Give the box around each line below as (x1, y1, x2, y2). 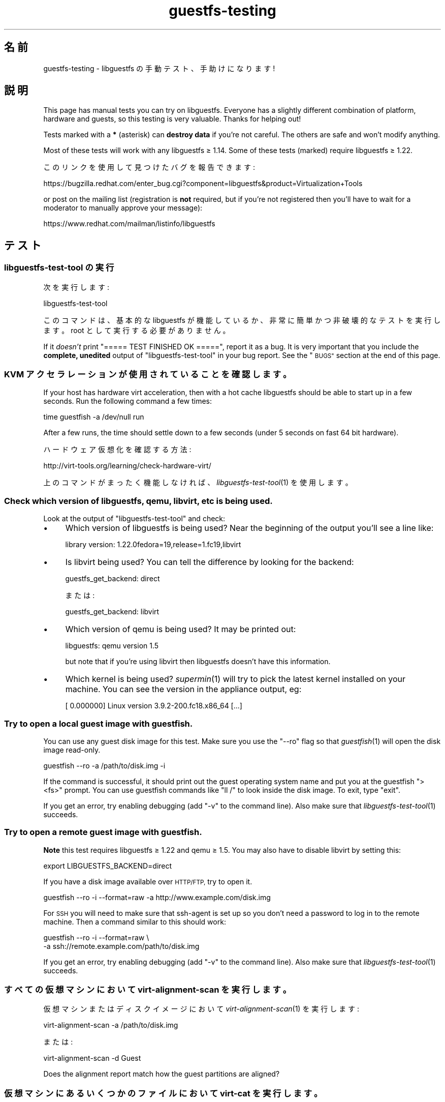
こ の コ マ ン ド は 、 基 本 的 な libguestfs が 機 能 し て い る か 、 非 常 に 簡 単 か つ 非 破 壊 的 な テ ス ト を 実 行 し (43, 315, 441, 324)
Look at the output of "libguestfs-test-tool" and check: (43, 514, 226, 523)
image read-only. (43, 745, 101, 754)
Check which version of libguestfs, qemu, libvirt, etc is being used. (4, 495, 273, 506)
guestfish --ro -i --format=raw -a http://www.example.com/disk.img (43, 892, 271, 902)
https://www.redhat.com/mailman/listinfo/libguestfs (43, 219, 215, 228)
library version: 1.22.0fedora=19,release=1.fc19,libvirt (65, 540, 241, 549)
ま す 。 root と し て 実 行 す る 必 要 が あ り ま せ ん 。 (43, 325, 230, 335)
